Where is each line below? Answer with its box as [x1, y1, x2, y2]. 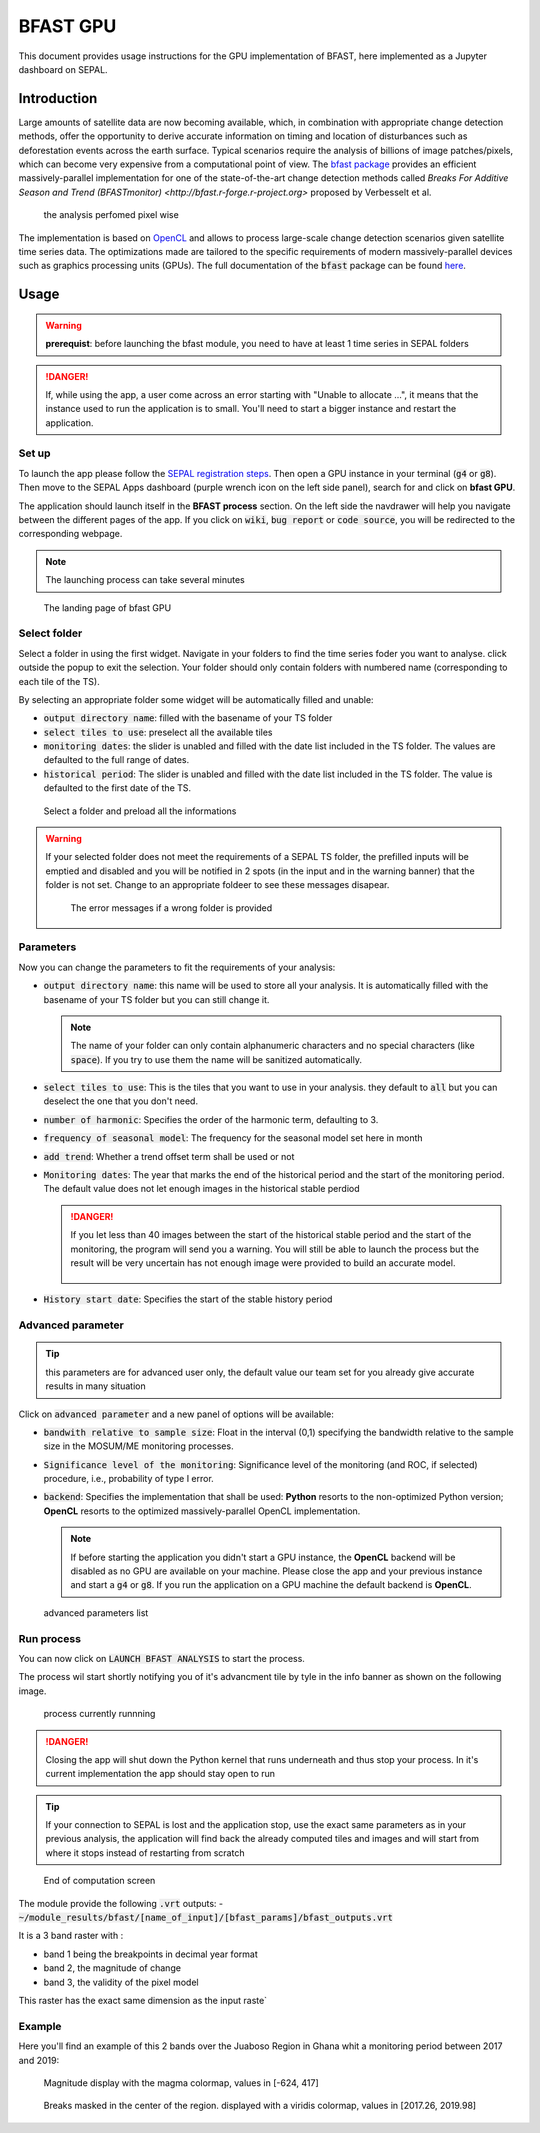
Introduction [18, 90, 98, 107]
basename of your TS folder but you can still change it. [43, 993, 270, 1005]
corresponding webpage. [18, 528, 123, 540]
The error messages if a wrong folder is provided [70, 901, 273, 914]
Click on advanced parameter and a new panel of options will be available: [18, 1408, 335, 1420]
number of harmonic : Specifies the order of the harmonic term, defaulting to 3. [43, 1113, 379, 1125]
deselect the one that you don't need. [43, 1095, 199, 1107]
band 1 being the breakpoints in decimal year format [43, 1948, 259, 1960]
